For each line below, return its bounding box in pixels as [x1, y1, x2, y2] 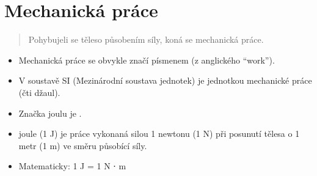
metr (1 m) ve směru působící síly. [18, 139, 147, 152]
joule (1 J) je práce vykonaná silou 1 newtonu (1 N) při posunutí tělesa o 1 [18, 127, 300, 140]
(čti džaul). [18, 86, 60, 98]
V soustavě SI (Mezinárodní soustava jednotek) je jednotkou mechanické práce [18, 74, 312, 87]
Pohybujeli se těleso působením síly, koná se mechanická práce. [28, 33, 264, 46]
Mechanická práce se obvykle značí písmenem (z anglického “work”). [18, 53, 275, 66]
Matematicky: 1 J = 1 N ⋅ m [18, 159, 126, 172]
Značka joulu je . [18, 106, 82, 119]
